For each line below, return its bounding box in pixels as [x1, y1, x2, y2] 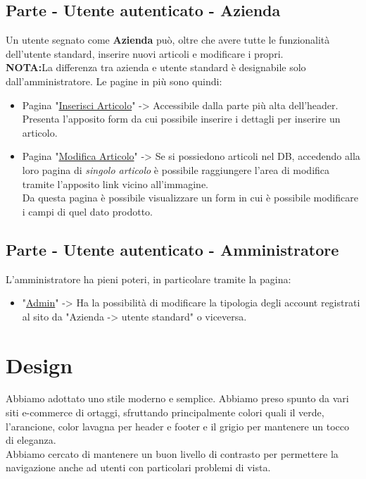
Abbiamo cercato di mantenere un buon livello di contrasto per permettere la [6, 446, 339, 461]
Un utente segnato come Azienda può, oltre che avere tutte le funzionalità [6, 32, 330, 47]
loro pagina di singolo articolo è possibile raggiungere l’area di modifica [22, 162, 330, 177]
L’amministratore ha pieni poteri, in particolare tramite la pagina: [6, 271, 291, 286]
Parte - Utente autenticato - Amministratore [6, 238, 339, 260]
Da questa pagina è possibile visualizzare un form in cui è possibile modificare [22, 190, 358, 205]
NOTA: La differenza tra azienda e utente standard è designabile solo [6, 60, 306, 75]
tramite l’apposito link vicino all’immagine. [22, 176, 209, 191]
